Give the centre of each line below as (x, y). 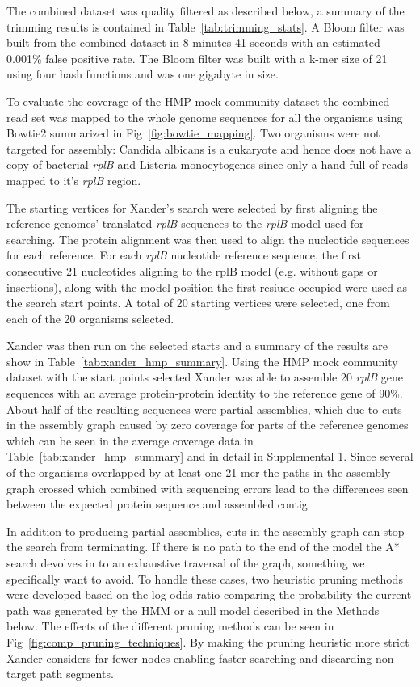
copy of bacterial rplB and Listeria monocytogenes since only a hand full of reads (207, 164)
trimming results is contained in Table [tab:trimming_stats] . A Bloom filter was (206, 26)
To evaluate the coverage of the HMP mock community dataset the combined (198, 101)
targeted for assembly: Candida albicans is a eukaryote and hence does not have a (209, 148)
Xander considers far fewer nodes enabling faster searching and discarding (189, 657)
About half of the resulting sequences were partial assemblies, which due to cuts (204, 409)
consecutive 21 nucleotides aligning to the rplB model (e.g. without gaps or (192, 270)
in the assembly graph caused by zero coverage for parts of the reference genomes (208, 425)
